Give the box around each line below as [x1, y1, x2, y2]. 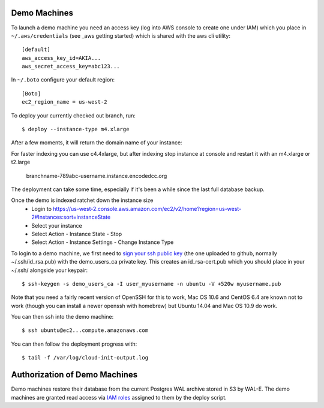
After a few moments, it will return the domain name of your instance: [11, 139, 182, 146]
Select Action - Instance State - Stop [31, 230, 122, 237]
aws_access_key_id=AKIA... [22, 55, 101, 61]
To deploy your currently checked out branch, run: [11, 111, 136, 119]
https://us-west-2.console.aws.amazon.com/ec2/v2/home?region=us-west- [53, 205, 242, 212]
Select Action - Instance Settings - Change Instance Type [31, 238, 174, 246]
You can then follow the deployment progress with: [11, 340, 137, 347]
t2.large [11, 159, 31, 166]
